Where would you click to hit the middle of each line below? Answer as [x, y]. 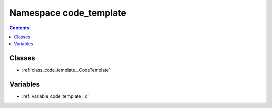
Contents [19, 28]
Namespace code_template [68, 13]
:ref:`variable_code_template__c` [55, 96]
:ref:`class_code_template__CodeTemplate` [66, 70]
